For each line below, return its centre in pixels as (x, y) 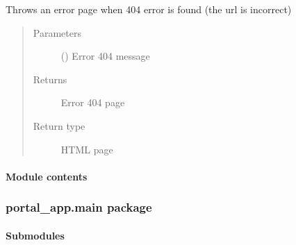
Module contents (47, 176)
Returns (50, 79)
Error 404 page (93, 102)
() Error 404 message (105, 56)
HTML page (87, 149)
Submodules (35, 235)
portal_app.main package (79, 207)
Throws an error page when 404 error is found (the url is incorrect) (149, 9)
